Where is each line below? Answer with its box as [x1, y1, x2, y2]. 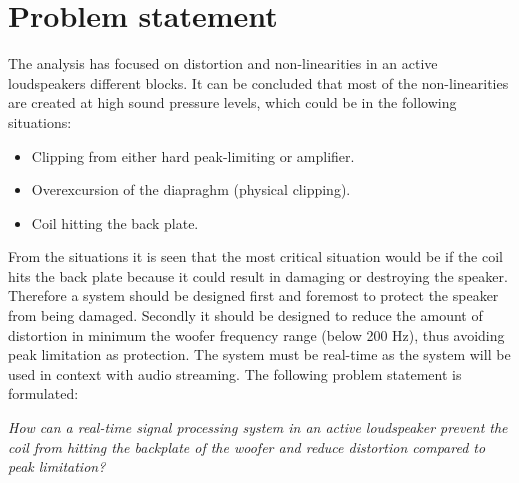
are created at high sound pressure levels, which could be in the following [8, 92, 457, 113]
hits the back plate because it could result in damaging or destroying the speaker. [8, 265, 508, 286]
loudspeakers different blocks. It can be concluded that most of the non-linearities [8, 72, 509, 93]
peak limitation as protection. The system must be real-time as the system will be [8, 344, 511, 365]
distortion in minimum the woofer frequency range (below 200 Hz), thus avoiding [8, 324, 505, 345]
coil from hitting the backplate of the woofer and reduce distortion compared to [8, 436, 486, 457]
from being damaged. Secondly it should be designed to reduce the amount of [8, 305, 483, 326]
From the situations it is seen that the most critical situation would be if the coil [8, 246, 503, 267]
